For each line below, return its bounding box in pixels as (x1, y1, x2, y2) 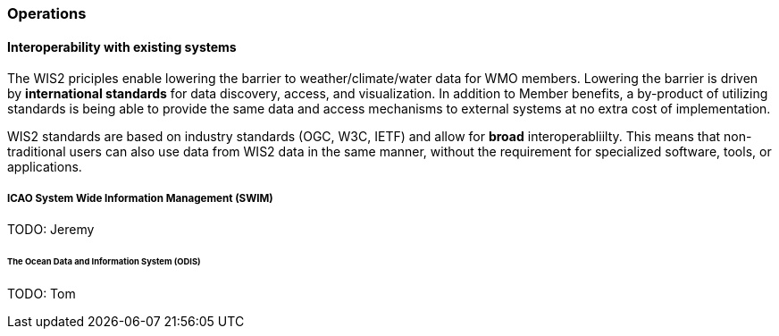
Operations (7, 4, 87, 22)
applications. (7, 159, 82, 175)
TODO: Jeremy (7, 222, 95, 237)
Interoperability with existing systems (7, 38, 237, 55)
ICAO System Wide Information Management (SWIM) (7, 191, 273, 205)
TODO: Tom (7, 285, 76, 301)
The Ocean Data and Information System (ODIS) (7, 256, 201, 266)
